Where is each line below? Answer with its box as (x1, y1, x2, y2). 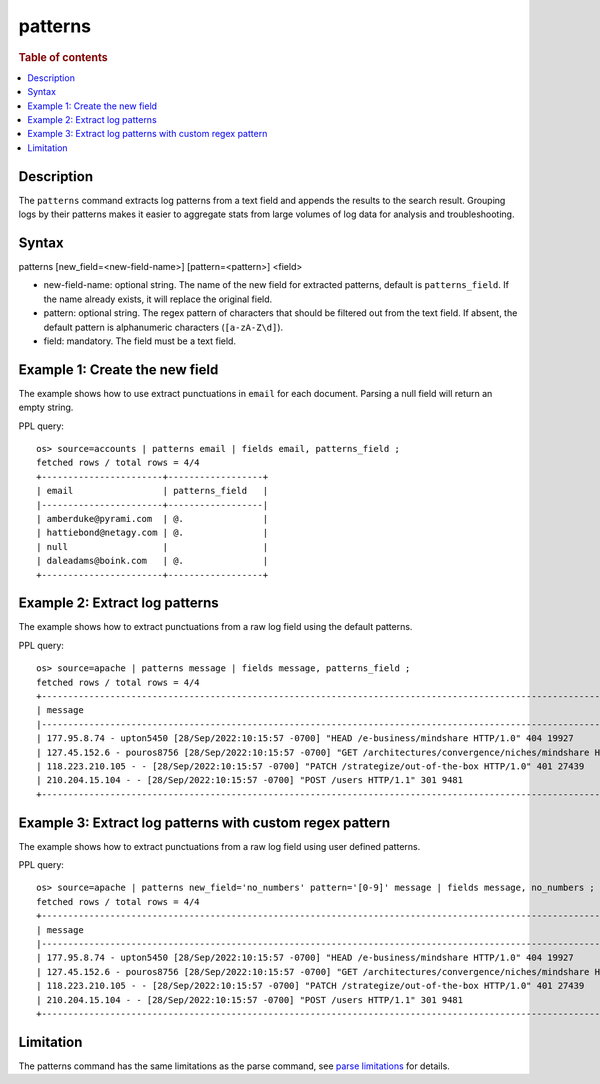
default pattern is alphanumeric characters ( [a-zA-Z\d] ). (43, 321, 284, 333)
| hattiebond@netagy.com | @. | (36, 527, 269, 539)
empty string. (18, 401, 74, 414)
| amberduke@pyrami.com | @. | (36, 513, 269, 524)
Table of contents (18, 50, 109, 64)
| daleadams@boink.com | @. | (36, 555, 269, 567)
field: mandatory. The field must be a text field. (43, 335, 237, 347)
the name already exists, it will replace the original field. (43, 293, 273, 305)
